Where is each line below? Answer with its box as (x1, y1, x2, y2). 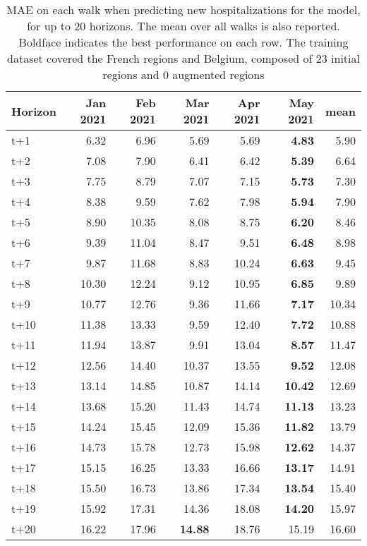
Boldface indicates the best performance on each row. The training (18, 34, 349, 50)
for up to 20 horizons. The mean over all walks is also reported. (27, 18, 340, 34)
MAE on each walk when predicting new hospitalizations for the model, (6, 1, 361, 18)
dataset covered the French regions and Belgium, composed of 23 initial (7, 50, 360, 66)
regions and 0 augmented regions (102, 66, 265, 83)
